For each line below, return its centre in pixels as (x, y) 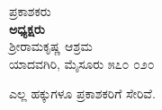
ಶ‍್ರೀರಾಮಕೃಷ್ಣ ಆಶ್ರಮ (51, 46)
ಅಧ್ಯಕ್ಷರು (27, 28)
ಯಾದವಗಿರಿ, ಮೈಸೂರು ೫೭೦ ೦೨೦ (82, 63)
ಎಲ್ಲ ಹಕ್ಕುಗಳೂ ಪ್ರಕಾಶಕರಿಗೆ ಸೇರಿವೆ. (82, 93)
